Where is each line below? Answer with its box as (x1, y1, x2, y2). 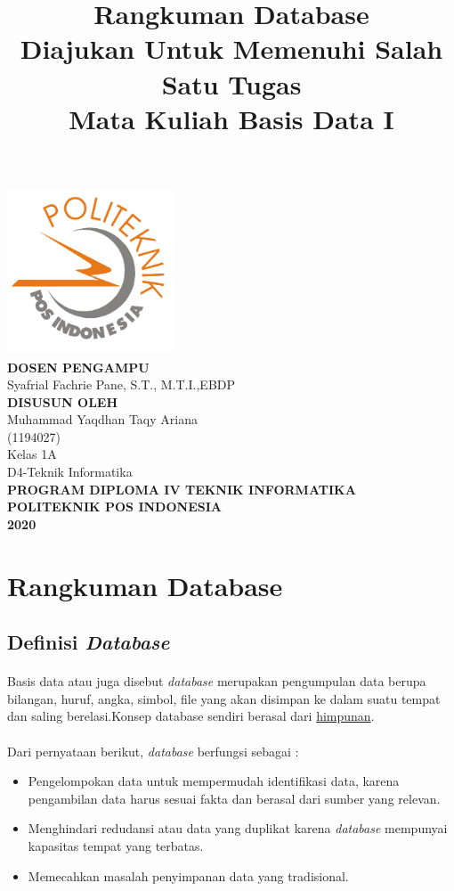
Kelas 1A (7, 445, 57, 463)
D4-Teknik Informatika (7, 462, 133, 481)
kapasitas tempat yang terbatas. (28, 836, 204, 854)
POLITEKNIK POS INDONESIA (7, 497, 222, 516)
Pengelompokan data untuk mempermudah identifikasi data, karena (28, 772, 400, 790)
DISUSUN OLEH (7, 392, 118, 411)
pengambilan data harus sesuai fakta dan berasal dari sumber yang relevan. (28, 789, 441, 807)
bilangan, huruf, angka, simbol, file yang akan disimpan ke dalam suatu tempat (7, 689, 441, 707)
